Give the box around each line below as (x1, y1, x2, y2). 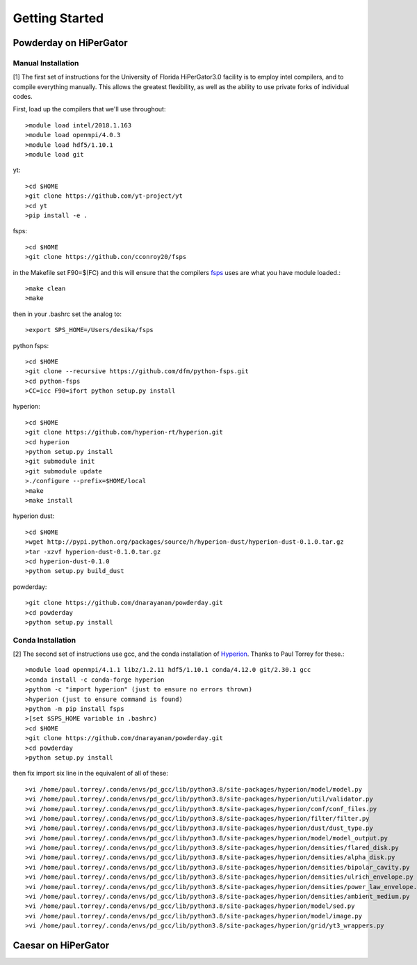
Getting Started (13, 10, 104, 26)
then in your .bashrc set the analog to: (13, 310, 122, 318)
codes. (13, 93, 33, 101)
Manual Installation (13, 58, 79, 68)
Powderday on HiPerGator (13, 37, 128, 49)
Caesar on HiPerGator (13, 940, 110, 951)
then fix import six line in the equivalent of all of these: (13, 769, 168, 778)
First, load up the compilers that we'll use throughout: (13, 105, 166, 113)
